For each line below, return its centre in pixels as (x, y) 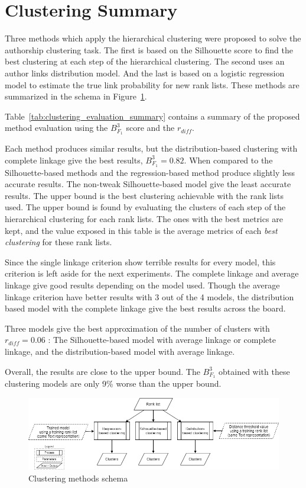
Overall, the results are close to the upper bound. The (102, 371)
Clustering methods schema (78, 478)
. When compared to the (228, 160)
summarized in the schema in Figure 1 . (76, 96)
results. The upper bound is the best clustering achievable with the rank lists (144, 195)
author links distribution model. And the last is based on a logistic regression (145, 73)
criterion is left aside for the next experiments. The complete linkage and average (152, 273)
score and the (150, 128)
